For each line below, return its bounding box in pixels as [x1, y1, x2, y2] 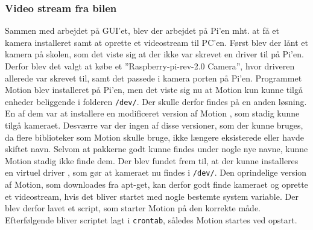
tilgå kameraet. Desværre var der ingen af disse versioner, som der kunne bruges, [5, 119, 303, 132]
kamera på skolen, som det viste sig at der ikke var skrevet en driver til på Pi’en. [5, 48, 304, 60]
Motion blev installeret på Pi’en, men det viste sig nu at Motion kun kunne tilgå [5, 83, 303, 96]
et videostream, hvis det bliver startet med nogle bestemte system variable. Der [5, 190, 299, 202]
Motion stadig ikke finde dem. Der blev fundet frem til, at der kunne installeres [5, 154, 299, 167]
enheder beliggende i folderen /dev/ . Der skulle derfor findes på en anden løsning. [5, 95, 307, 107]
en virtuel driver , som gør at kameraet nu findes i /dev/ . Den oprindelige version [5, 166, 307, 179]
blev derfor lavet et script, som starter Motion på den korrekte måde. [5, 202, 261, 214]
